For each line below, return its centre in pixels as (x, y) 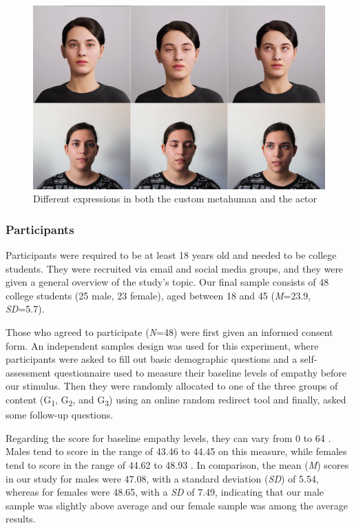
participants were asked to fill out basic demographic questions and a (152, 359)
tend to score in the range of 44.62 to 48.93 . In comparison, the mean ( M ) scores (177, 464)
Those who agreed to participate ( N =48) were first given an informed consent (169, 332)
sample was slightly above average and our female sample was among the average (177, 505)
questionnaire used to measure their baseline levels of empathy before (200, 372)
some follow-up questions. (60, 415)
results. (21, 519)
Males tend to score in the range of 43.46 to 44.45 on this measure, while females (176, 451)
